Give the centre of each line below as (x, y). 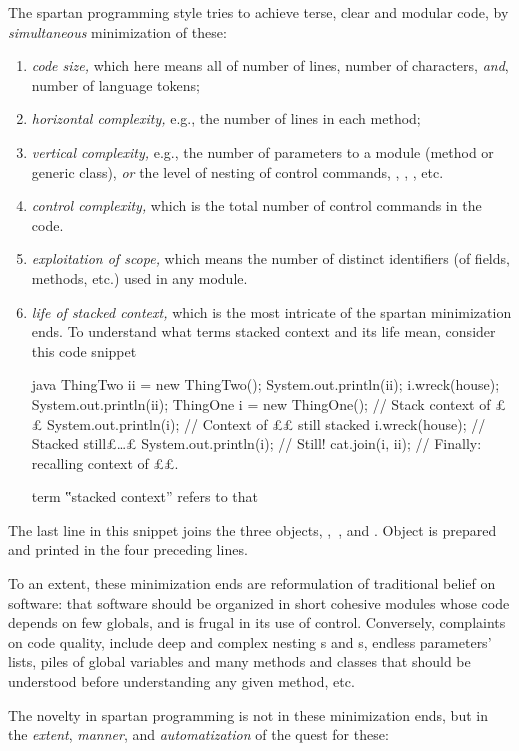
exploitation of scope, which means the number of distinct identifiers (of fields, (270, 258)
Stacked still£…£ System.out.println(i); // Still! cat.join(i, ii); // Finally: (256, 443)
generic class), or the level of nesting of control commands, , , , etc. (237, 171)
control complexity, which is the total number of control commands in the (256, 205)
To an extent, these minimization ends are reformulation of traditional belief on (252, 583)
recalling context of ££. (105, 462)
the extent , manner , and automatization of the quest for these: (198, 734)
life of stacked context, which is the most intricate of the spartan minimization (271, 311)
